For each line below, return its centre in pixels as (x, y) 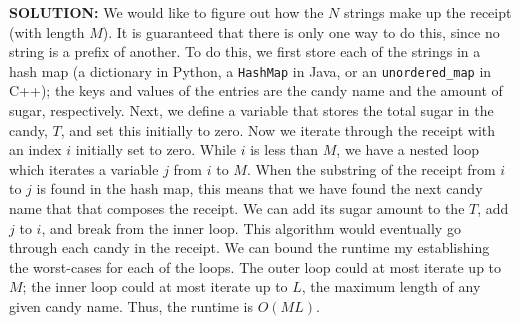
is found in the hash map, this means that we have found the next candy (259, 188)
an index (35, 149)
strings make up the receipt (427, 12)
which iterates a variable (84, 168)
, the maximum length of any (391, 286)
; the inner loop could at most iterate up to (155, 286)
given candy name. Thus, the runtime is (131, 305)
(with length (47, 31)
